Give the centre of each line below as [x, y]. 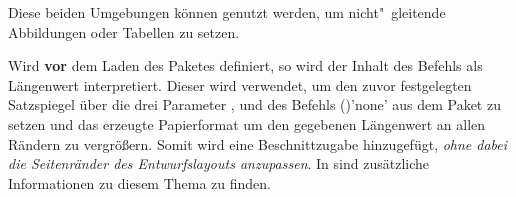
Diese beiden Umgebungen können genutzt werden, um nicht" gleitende [227, 12]
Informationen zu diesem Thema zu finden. [140, 182]
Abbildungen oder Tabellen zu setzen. [124, 31]
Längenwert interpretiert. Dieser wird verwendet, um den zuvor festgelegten [240, 84]
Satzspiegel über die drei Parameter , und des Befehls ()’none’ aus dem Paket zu [254, 104]
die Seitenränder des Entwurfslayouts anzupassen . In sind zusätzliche [218, 163]
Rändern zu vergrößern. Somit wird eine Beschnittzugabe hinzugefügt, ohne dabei [258, 143]
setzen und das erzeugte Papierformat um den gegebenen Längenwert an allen [247, 123]
